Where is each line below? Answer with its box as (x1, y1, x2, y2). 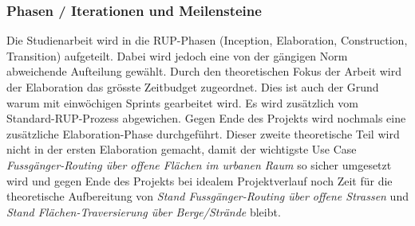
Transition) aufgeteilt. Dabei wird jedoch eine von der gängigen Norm (6, 47, 348, 64)
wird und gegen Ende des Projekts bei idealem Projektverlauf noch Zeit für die (6, 172, 393, 189)
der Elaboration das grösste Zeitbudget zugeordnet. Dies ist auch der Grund (6, 79, 379, 95)
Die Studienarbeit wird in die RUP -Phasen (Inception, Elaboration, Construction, (6, 32, 408, 49)
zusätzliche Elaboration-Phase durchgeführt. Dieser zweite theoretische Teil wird (6, 125, 400, 142)
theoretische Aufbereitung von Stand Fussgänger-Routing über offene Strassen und (6, 188, 409, 205)
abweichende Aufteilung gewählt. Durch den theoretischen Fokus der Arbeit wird (6, 63, 402, 80)
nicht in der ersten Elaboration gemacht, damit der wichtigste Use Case (6, 141, 357, 158)
